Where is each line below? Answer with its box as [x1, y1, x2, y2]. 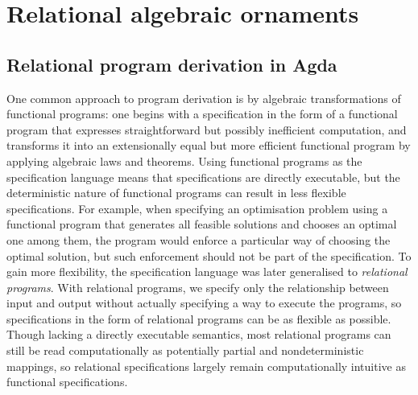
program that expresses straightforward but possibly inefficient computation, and [6, 121, 407, 138]
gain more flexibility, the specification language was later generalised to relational [6, 263, 408, 280]
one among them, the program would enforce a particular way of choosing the [6, 231, 391, 248]
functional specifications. [6, 373, 128, 390]
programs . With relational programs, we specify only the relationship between [6, 278, 389, 295]
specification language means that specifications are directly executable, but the [6, 168, 400, 185]
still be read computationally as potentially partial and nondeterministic [6, 342, 364, 359]
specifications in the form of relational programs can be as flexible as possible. [6, 310, 391, 327]
